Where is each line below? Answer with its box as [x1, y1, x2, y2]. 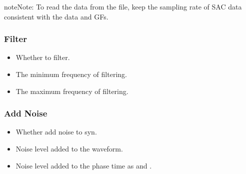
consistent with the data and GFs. [4, 11, 108, 21]
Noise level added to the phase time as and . [15, 160, 152, 170]
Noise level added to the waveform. [15, 143, 123, 153]
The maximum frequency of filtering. [15, 85, 128, 96]
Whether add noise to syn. [15, 126, 97, 137]
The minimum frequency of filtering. [15, 69, 127, 79]
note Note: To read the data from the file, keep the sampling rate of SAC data [4, 1, 242, 11]
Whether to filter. [15, 52, 70, 62]
